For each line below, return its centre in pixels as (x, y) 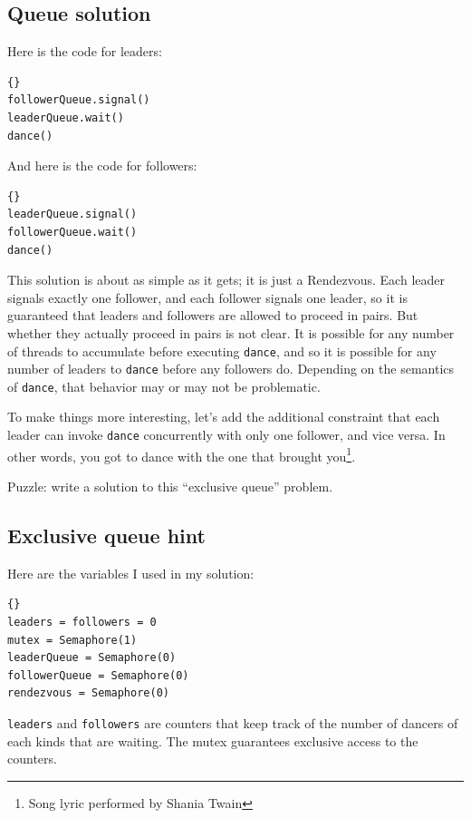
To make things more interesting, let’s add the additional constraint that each (224, 417)
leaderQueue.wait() (66, 117)
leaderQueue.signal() (72, 214)
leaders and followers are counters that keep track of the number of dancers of (233, 722)
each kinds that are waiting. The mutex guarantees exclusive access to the (213, 740)
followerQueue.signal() (79, 100)
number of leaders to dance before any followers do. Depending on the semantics (231, 369)
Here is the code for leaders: (85, 51)
